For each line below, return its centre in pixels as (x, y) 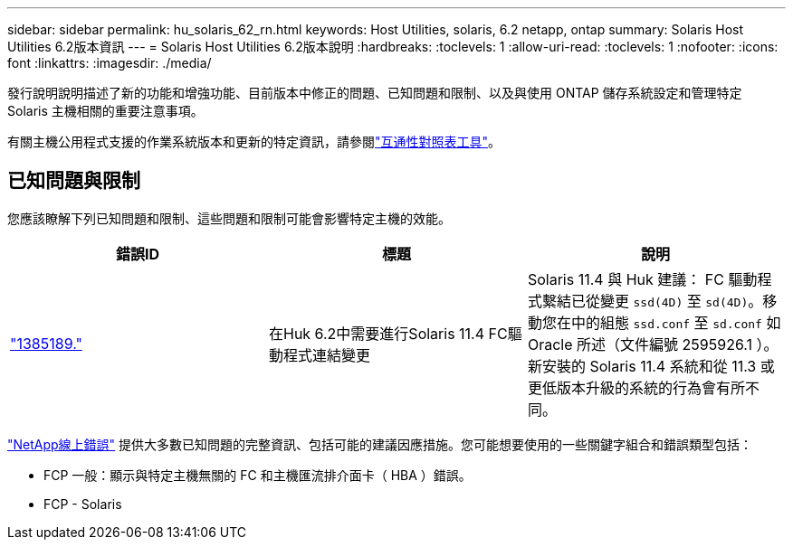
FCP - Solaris (83, 504)
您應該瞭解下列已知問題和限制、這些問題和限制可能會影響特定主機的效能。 (229, 218)
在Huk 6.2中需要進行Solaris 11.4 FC (388, 333)
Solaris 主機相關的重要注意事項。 (105, 111)
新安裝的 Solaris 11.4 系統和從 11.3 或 (651, 366)
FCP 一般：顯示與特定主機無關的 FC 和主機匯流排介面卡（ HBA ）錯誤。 (258, 475)
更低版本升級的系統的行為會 (621, 387)
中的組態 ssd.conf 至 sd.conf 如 (676, 322)
